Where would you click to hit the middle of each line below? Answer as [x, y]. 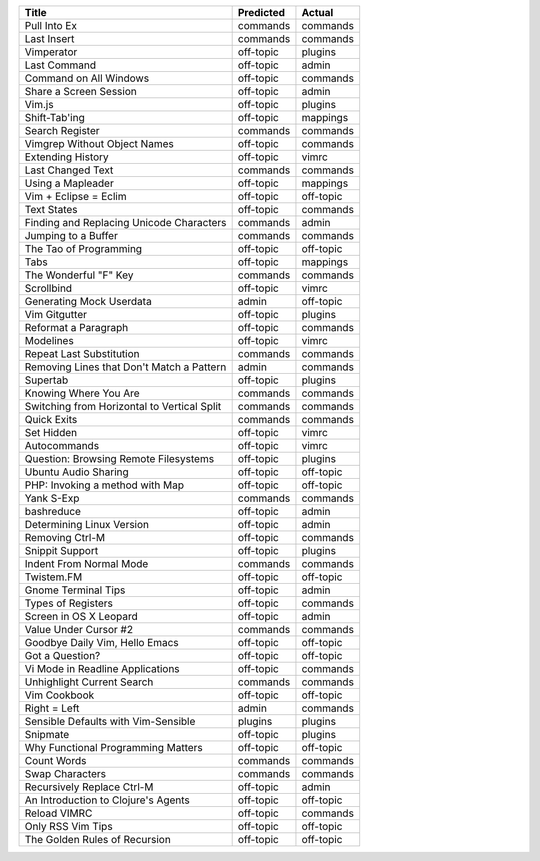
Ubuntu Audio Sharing [76, 472]
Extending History [66, 157]
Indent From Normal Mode [86, 563]
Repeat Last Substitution [82, 353]
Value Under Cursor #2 [79, 629]
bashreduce [53, 511]
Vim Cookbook [59, 695]
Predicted [261, 12]
